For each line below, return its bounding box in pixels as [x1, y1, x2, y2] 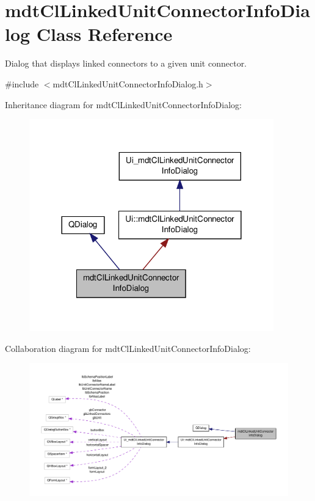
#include [5, 77, 39, 90]
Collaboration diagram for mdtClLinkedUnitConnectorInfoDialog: [5, 342, 251, 354]
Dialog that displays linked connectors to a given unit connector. [5, 57, 247, 70]
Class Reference [36, 21, 173, 46]
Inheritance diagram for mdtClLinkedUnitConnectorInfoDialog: [5, 98, 242, 111]
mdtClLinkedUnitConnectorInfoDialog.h [52, 77, 203, 90]
